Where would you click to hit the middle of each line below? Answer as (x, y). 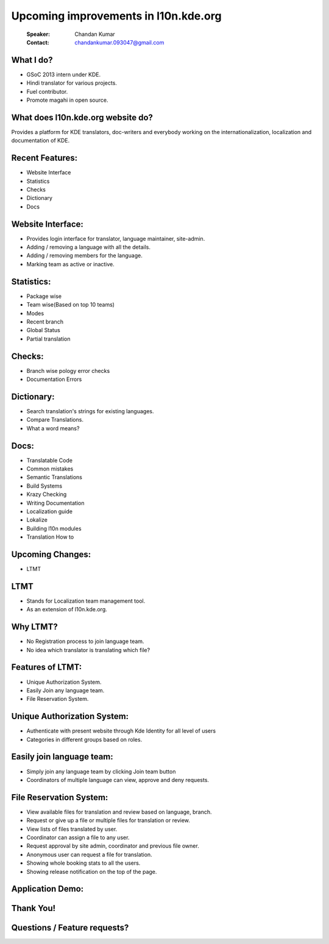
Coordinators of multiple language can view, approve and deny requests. (118, 779)
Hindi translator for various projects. (72, 83)
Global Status (43, 330)
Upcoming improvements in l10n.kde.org (116, 16)
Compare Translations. (55, 420)
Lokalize (37, 520)
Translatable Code (50, 460)
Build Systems (44, 486)
